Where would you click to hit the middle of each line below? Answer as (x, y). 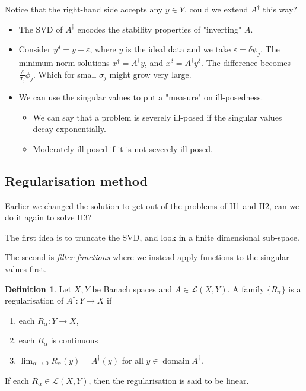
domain (176, 361)
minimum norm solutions (64, 62)
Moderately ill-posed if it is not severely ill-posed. (123, 148)
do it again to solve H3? (48, 217)
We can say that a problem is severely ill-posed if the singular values (157, 117)
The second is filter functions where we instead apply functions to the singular (147, 257)
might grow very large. (150, 74)
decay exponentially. (69, 129)
